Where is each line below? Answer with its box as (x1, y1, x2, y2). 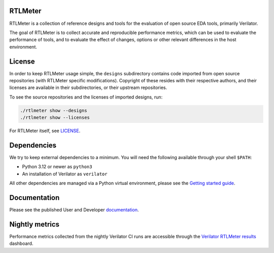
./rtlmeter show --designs (20, 107, 87, 113)
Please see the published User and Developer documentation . (9, 207, 139, 213)
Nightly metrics (9, 220, 60, 229)
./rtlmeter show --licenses (20, 115, 90, 120)
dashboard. (9, 240, 33, 246)
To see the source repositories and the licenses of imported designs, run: (9, 94, 163, 100)
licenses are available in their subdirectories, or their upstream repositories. (9, 84, 167, 91)
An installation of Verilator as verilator (22, 171, 108, 177)
